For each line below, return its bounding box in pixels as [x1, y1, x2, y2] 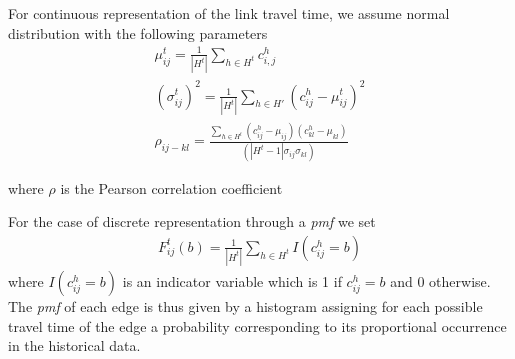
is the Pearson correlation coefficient [60, 177, 283, 198]
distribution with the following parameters [8, 22, 268, 43]
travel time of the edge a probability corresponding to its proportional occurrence [8, 315, 507, 336]
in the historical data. [8, 335, 141, 356]
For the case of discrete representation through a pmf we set [8, 211, 376, 232]
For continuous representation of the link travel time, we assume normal [8, 3, 450, 23]
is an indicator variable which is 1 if [122, 271, 342, 292]
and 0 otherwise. [390, 271, 491, 292]
